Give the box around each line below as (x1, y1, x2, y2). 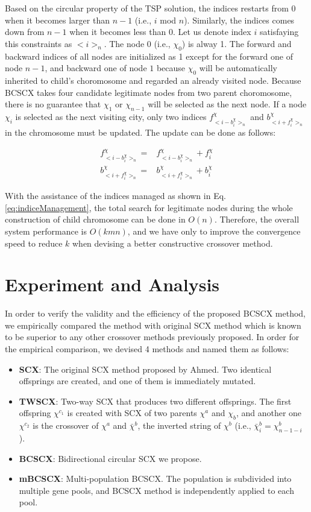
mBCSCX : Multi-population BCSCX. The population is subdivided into (19, 472, 292, 485)
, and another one (236, 406, 302, 419)
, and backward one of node (45, 62, 147, 74)
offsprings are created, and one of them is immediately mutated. (19, 375, 256, 387)
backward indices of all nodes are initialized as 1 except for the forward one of (5, 49, 293, 62)
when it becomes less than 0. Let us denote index (69, 25, 251, 38)
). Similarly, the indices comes (184, 13, 295, 26)
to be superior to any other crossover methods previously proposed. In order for (5, 330, 300, 343)
